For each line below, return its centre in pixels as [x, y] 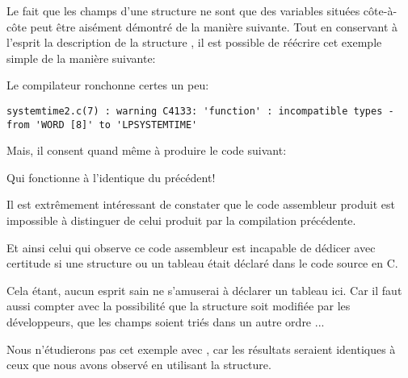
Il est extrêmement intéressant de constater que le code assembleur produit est [201, 204]
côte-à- [380, 10]
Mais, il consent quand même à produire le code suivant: [147, 150]
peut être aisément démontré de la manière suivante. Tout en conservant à [214, 26]
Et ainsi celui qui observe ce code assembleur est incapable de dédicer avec [191, 247]
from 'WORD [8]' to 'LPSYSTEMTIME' [102, 125]
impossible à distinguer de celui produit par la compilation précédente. [181, 220]
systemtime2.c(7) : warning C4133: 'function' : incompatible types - [200, 111]
